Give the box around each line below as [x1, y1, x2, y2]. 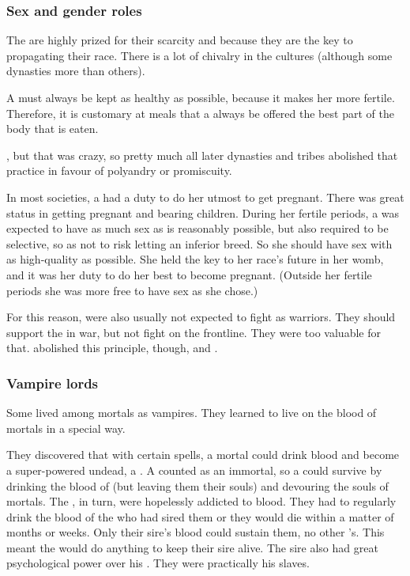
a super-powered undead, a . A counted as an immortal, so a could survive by [6, 461, 382, 478]
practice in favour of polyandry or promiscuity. [6, 162, 232, 179]
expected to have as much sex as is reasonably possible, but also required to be [6, 220, 389, 237]
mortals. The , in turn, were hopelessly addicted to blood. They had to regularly [6, 493, 397, 510]
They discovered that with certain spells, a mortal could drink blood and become [6, 446, 400, 463]
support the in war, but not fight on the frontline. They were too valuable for [6, 324, 381, 340]
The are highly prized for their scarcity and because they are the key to [6, 32, 353, 48]
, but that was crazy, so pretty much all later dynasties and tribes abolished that [6, 146, 398, 163]
